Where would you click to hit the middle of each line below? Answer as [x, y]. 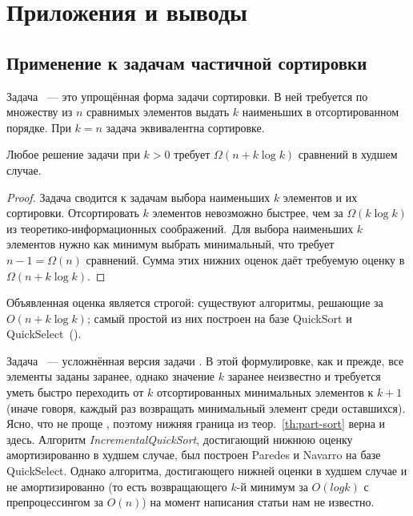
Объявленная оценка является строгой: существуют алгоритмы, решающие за [195, 302]
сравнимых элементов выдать [158, 112]
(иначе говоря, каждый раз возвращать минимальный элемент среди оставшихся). [206, 407]
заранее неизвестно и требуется [304, 376]
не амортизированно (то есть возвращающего [117, 486]
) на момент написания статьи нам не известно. [258, 502]
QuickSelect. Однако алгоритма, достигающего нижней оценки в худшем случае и [207, 471]
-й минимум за [272, 486]
